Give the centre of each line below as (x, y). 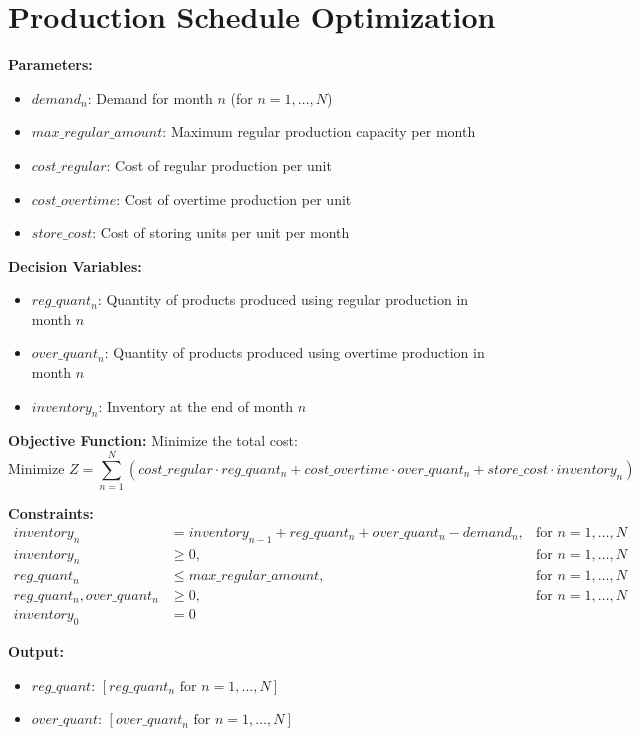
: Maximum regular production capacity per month (319, 131)
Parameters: (50, 64)
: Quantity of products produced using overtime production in (294, 352)
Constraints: (51, 513)
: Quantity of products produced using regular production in (283, 299)
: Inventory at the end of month (196, 405)
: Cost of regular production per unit (219, 164)
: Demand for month (150, 97)
